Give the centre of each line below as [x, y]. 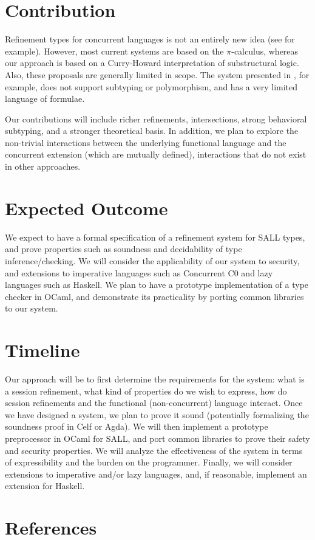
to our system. [32, 308]
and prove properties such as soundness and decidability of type [124, 249]
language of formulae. [45, 98]
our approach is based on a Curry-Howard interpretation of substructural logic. [152, 63]
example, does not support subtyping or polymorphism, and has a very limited [151, 86]
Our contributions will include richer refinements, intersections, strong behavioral [156, 118]
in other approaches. [43, 166]
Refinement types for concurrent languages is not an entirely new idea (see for [150, 39]
